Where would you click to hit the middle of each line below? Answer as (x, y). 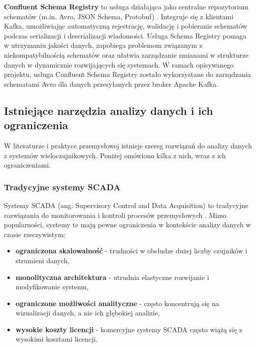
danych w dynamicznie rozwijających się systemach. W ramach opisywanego (119, 64)
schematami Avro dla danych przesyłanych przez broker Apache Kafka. (111, 84)
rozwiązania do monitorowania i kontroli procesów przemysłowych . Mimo (115, 215)
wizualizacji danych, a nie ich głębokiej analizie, (88, 313)
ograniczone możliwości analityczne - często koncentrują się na (117, 303)
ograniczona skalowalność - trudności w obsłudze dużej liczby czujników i (131, 251)
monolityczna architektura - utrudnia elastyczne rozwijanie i (112, 277)
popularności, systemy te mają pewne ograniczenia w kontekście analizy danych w (128, 225)
